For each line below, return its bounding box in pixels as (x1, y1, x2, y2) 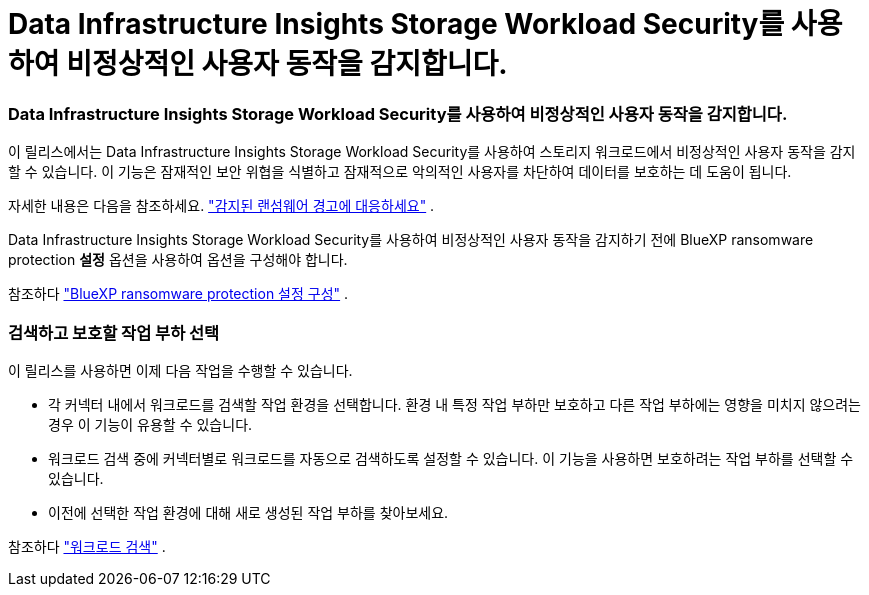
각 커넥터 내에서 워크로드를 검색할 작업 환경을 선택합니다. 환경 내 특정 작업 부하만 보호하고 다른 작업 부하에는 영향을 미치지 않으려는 (48, 395, 862, 413)
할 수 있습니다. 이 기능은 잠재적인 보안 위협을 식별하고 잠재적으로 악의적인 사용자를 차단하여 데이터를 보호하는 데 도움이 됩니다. (8, 163, 792, 181)
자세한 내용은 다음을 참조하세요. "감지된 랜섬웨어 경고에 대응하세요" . (8, 197, 435, 215)
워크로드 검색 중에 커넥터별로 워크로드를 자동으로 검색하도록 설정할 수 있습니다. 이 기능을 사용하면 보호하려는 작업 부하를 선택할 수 (48, 449, 854, 467)
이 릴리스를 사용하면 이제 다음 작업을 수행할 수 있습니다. (8, 361, 353, 379)
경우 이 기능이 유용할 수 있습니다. (48, 415, 253, 433)
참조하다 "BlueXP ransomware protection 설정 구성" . (8, 285, 349, 303)
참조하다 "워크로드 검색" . (8, 537, 166, 555)
